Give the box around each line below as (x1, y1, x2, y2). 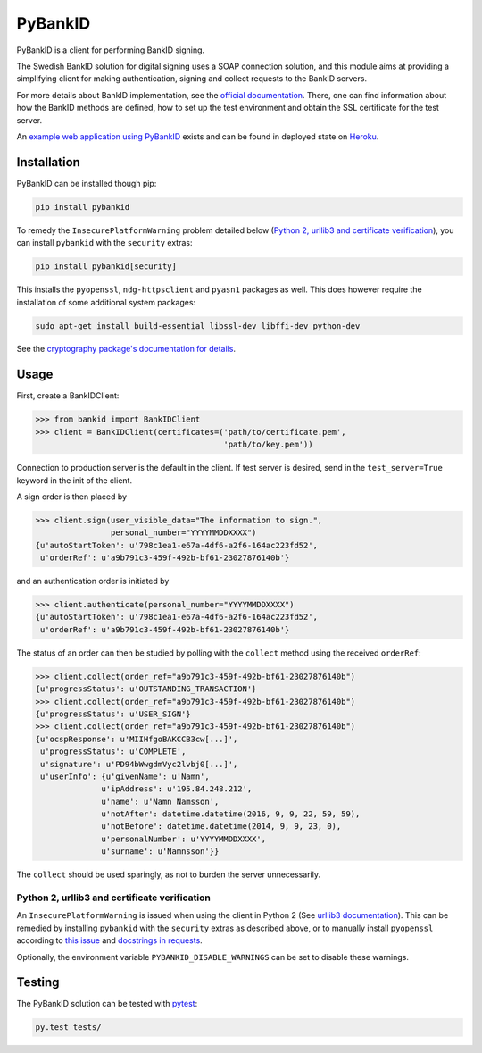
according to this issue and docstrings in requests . (16, 935, 203, 946)
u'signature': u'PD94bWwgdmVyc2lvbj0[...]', (40, 759, 238, 769)
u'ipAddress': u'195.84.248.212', (101, 784, 253, 794)
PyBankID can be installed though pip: (16, 178, 157, 188)
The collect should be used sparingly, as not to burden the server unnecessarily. (16, 869, 321, 880)
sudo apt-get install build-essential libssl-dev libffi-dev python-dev (35, 321, 361, 330)
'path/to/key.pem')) (223, 439, 313, 450)
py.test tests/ (35, 1023, 102, 1032)
